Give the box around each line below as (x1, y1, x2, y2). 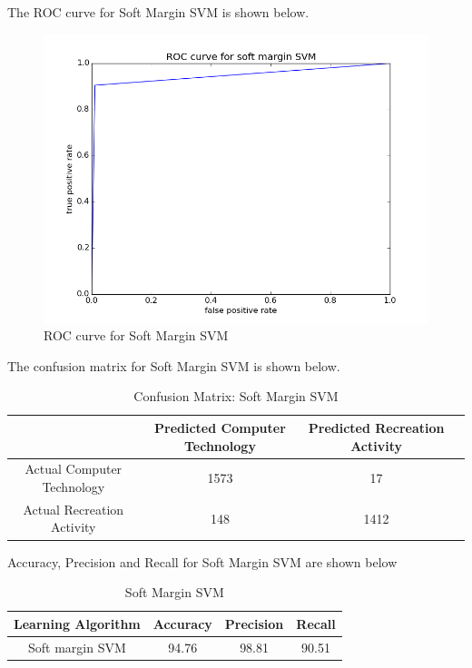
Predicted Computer (154, 417, 286, 437)
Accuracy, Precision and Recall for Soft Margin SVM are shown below (7, 552, 398, 571)
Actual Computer (25, 459, 123, 478)
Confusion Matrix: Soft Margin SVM (133, 387, 339, 406)
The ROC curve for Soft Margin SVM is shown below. (7, 3, 310, 21)
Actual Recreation (23, 499, 124, 518)
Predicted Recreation (308, 417, 445, 437)
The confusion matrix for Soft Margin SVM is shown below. (7, 356, 340, 375)
